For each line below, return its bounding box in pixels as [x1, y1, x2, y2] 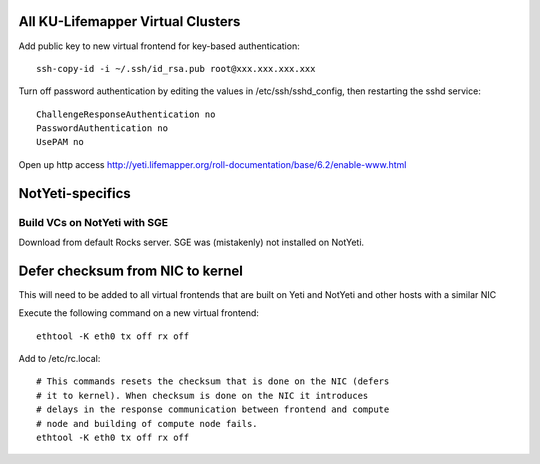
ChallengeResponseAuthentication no [36, 108, 216, 120]
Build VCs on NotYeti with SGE [18, 215, 169, 229]
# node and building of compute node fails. [36, 418, 259, 429]
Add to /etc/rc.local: [18, 353, 101, 365]
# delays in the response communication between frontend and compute [36, 404, 390, 415]
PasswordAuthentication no [36, 123, 169, 134]
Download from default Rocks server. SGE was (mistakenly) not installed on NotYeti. [18, 236, 365, 249]
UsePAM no [36, 136, 84, 148]
